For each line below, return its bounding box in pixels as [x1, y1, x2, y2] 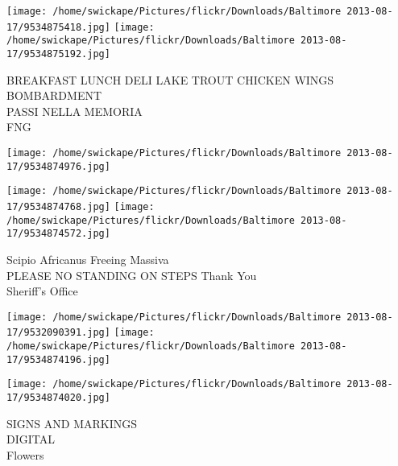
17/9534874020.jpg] [6, 392, 110, 403]
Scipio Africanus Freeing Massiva [6, 250, 169, 267]
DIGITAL [6, 431, 55, 447]
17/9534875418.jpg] [6, 21, 110, 33]
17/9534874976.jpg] [6, 160, 110, 172]
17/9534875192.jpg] [6, 47, 110, 60]
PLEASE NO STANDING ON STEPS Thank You [6, 266, 257, 283]
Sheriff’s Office [6, 282, 78, 299]
